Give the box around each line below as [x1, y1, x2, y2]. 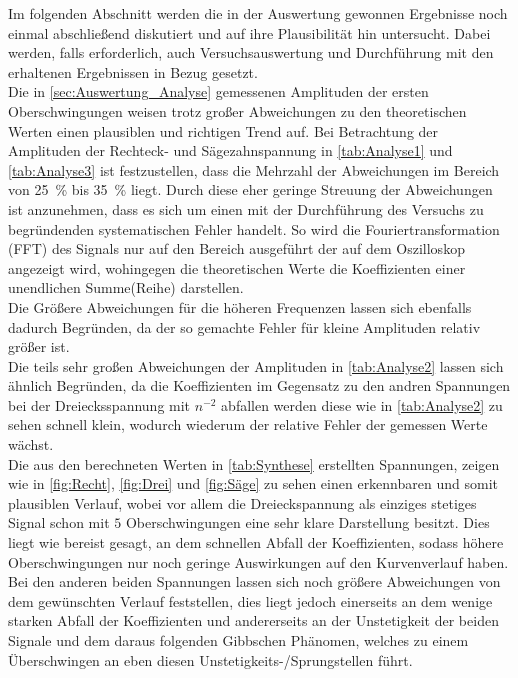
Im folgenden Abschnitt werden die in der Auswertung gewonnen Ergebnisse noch [8, 3, 508, 23]
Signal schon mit [8, 512, 110, 533]
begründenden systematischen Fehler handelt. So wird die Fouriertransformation [8, 218, 500, 239]
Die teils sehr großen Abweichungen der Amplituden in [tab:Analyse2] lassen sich [8, 355, 504, 376]
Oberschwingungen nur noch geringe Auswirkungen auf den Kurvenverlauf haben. [8, 551, 509, 572]
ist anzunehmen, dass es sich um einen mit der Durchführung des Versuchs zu [8, 198, 484, 219]
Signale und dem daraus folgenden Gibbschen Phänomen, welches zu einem [8, 630, 469, 650]
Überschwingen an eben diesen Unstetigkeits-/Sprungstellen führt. [8, 649, 413, 670]
